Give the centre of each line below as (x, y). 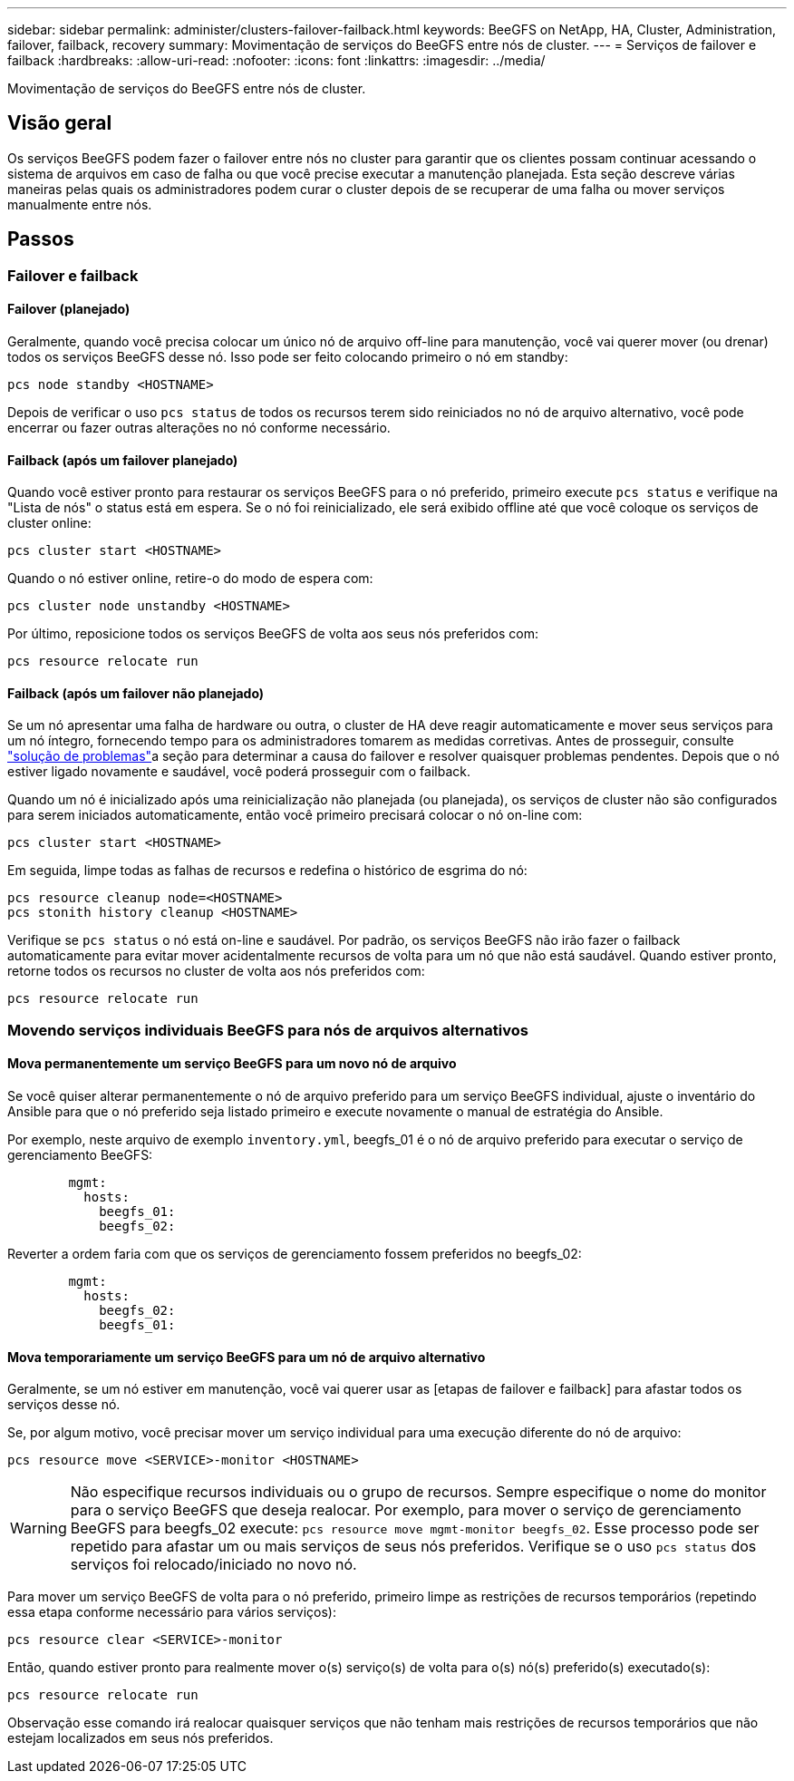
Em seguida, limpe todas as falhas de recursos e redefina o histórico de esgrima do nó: (267, 871)
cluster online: (49, 523)
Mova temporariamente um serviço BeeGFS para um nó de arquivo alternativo (247, 1357)
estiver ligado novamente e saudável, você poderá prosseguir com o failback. (239, 772)
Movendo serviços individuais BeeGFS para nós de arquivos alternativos (268, 1030)
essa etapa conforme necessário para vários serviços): (172, 1612)
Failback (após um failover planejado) (123, 460)
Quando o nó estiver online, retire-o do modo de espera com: (190, 579)
